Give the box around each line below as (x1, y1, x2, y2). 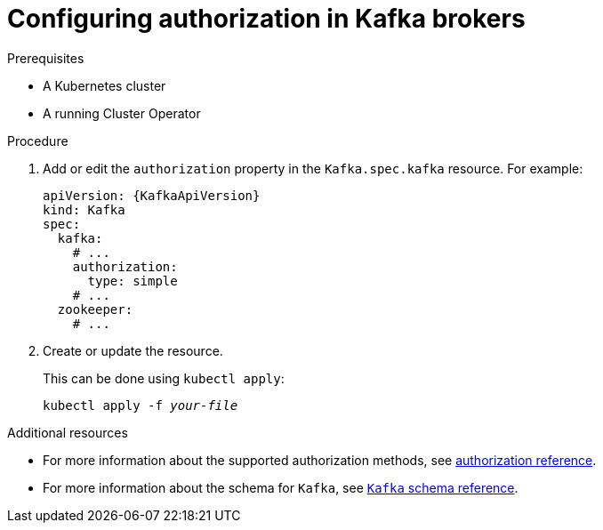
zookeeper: (57, 301, 133, 317)
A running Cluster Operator (43, 105, 201, 121)
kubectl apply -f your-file (43, 397, 238, 413)
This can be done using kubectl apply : (43, 370, 285, 386)
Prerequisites (7, 50, 84, 66)
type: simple (87, 273, 178, 288)
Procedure (7, 132, 68, 149)
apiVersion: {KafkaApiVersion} (43, 188, 261, 203)
